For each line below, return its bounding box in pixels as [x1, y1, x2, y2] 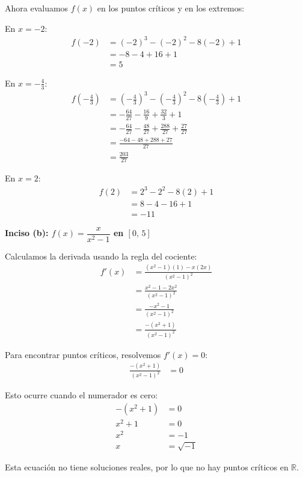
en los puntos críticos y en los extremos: [97, 2, 245, 14]
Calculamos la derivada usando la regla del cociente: [5, 249, 197, 262]
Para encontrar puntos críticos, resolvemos [5, 348, 161, 360]
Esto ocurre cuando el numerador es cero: [5, 389, 158, 401]
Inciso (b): [5, 226, 49, 239]
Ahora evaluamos [5, 2, 69, 14]
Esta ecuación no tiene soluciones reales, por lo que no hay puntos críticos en [5, 460, 289, 473]
